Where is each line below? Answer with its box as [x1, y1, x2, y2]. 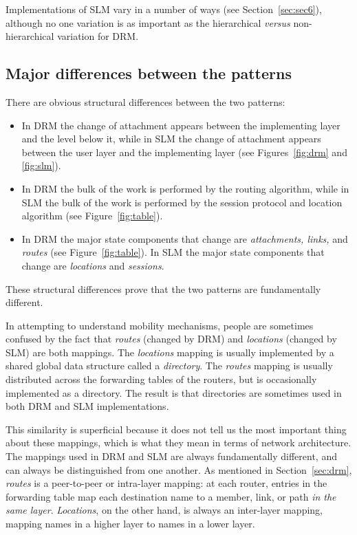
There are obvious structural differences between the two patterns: [6, 94, 285, 109]
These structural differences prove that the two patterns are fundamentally [6, 281, 321, 296]
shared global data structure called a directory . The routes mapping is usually [6, 358, 333, 373]
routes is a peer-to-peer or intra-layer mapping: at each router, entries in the [6, 476, 327, 490]
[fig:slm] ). [21, 158, 61, 173]
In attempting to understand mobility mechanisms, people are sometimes [6, 318, 314, 332]
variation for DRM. [57, 29, 139, 43]
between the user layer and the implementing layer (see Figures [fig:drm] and [21, 144, 347, 159]
